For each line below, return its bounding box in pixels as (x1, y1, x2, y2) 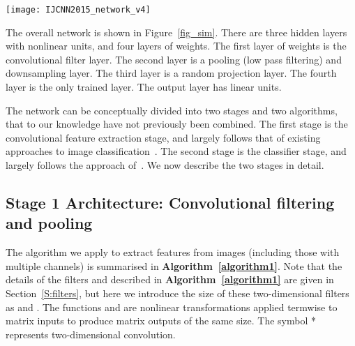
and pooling (6, 212, 93, 234)
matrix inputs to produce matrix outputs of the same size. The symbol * (6, 313, 316, 328)
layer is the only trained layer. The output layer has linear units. (6, 80, 282, 94)
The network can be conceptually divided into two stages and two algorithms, (6, 103, 338, 117)
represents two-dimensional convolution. (6, 326, 176, 341)
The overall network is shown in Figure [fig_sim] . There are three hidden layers (6, 24, 347, 39)
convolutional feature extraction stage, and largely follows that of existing (6, 130, 321, 144)
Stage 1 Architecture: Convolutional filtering (6, 191, 335, 213)
